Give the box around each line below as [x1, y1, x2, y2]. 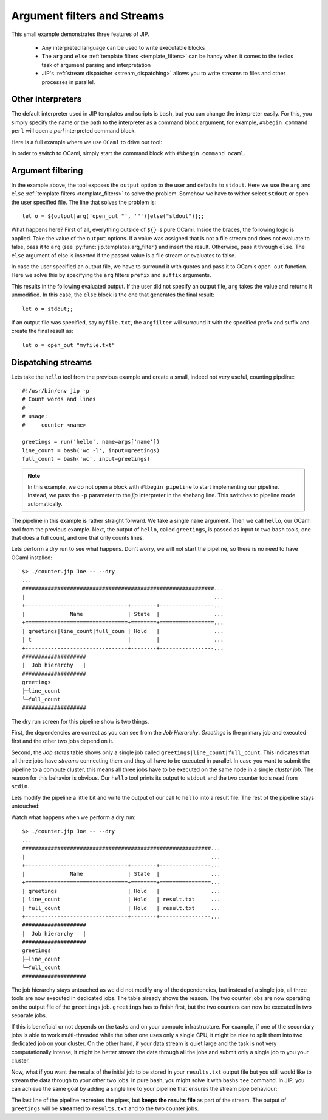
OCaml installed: [11, 554, 53, 561]
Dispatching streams [11, 357, 92, 368]
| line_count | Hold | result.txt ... [22, 896, 221, 903]
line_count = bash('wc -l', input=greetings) [22, 447, 160, 453]
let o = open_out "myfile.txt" [22, 341, 115, 348]
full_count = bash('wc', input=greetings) [22, 455, 151, 463]
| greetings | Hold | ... [22, 887, 221, 894]
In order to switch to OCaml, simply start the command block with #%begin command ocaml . [11, 149, 246, 156]
